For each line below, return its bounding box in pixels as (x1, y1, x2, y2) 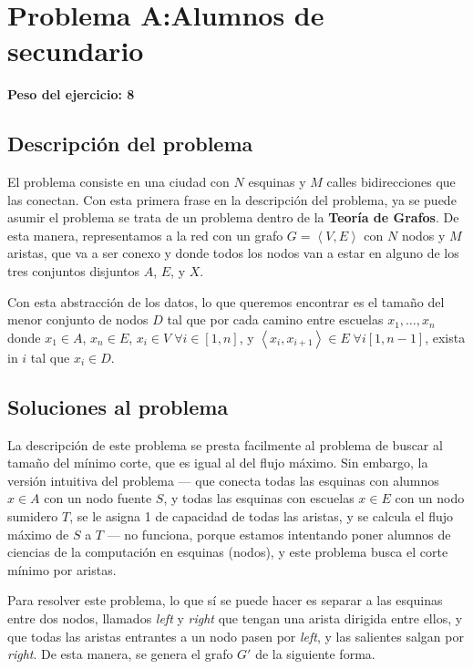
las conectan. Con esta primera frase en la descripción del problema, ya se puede (7, 190, 457, 209)
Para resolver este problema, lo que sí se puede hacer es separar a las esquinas (7, 591, 443, 610)
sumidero (7, 507, 58, 526)
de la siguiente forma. (255, 644, 375, 664)
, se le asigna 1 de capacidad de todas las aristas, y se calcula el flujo (69, 507, 454, 526)
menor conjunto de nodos (7, 310, 149, 329)
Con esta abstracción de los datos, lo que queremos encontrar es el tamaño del (7, 292, 445, 311)
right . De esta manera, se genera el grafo (7, 644, 233, 664)
